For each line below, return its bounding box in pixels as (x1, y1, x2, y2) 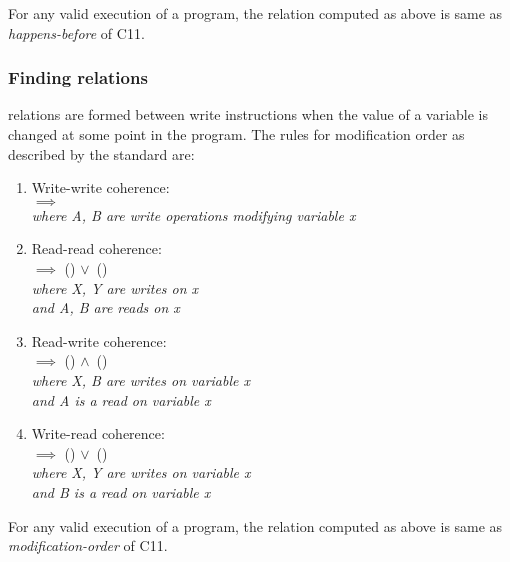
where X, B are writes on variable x (31, 369, 250, 390)
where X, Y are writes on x (31, 277, 199, 298)
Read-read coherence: (31, 238, 162, 259)
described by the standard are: (8, 143, 195, 164)
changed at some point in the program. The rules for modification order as (8, 124, 465, 144)
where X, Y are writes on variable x (31, 462, 251, 483)
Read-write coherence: (31, 330, 167, 351)
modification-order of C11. (8, 535, 168, 556)
